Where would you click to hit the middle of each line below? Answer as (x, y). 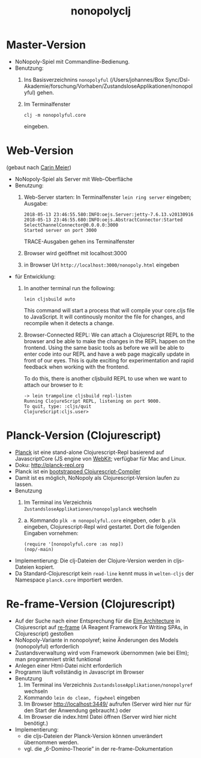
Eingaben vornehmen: (51, 533)
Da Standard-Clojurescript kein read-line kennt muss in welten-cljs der (104, 573)
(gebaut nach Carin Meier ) (39, 167)
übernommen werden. (51, 742)
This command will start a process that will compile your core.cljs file (109, 310)
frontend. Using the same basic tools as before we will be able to (104, 347)
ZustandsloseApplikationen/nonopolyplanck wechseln (90, 508)
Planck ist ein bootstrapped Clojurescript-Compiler (78, 471)
